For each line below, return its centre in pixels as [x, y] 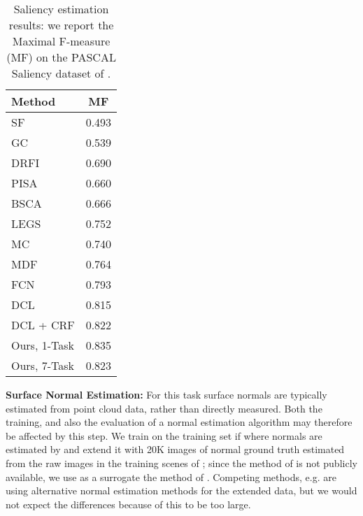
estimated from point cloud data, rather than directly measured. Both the [164, 408]
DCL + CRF [43, 325]
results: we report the [61, 25]
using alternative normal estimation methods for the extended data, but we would [181, 490]
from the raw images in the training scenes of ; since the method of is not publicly [181, 463]
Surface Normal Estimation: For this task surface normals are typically [166, 394]
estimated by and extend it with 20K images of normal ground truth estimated [175, 449]
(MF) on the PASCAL [61, 57]
